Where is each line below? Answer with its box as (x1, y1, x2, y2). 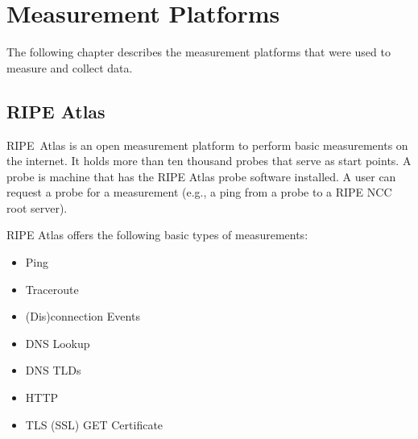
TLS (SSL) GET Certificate (25, 416, 163, 433)
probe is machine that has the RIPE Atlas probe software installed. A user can (6, 168, 396, 184)
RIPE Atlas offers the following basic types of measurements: (6, 226, 308, 243)
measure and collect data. (6, 59, 133, 76)
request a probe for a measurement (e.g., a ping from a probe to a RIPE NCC (6, 184, 392, 201)
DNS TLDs (25, 362, 81, 379)
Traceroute (25, 280, 79, 297)
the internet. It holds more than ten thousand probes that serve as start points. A (6, 152, 412, 169)
